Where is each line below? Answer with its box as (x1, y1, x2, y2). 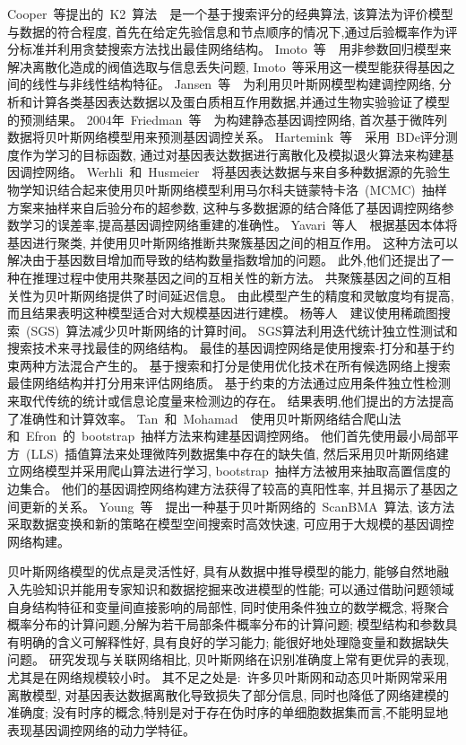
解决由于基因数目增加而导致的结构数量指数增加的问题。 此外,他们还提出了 (7, 250, 442, 269)
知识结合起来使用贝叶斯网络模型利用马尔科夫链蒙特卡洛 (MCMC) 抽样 (31, 180, 447, 198)
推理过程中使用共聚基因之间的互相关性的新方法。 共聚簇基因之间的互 (31, 267, 438, 286)
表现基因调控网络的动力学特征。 (7, 720, 195, 739)
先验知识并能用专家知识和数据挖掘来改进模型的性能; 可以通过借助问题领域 (19, 580, 454, 598)
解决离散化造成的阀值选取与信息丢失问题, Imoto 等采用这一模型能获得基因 (7, 57, 443, 75)
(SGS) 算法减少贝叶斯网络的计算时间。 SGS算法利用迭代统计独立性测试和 (25, 320, 458, 339)
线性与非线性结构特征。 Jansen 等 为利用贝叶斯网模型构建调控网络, (31, 74, 436, 93)
